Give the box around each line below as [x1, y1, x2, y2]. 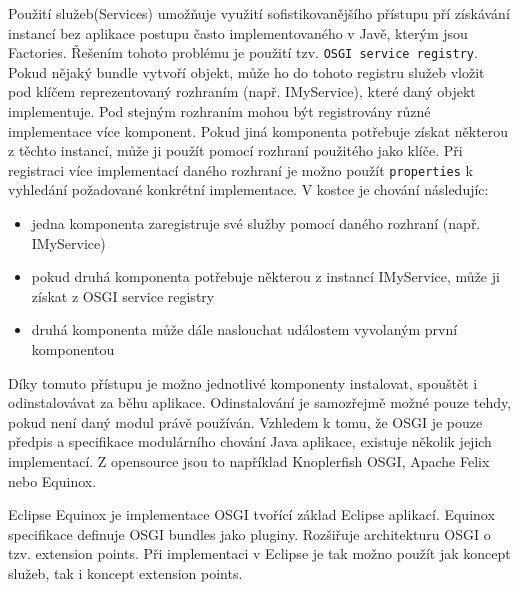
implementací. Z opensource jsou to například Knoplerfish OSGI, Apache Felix [8, 451, 490, 471]
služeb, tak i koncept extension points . [8, 562, 243, 583]
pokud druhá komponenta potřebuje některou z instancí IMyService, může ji [31, 266, 500, 287]
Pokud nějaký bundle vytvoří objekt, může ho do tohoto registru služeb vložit [8, 61, 485, 82]
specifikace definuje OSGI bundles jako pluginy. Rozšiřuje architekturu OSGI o [8, 523, 491, 544]
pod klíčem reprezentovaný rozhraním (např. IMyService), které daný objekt [8, 81, 476, 102]
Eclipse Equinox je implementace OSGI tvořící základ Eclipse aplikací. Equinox [8, 504, 495, 525]
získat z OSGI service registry [31, 285, 215, 306]
